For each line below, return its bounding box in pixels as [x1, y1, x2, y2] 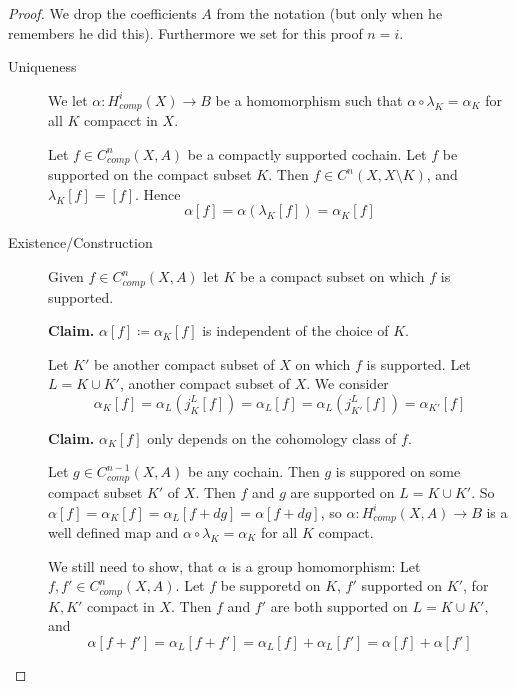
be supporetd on [220, 575, 321, 596]
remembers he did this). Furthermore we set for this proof [8, 22, 363, 43]
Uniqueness [8, 56, 77, 77]
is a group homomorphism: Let [231, 555, 421, 576]
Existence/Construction [8, 232, 153, 253]
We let [48, 89, 88, 110]
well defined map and [48, 521, 179, 542]
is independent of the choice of [202, 320, 389, 341]
